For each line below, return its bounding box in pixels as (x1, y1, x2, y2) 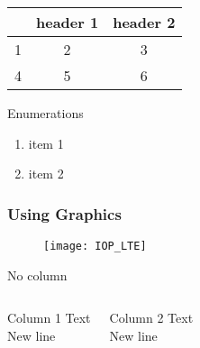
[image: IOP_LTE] (43, 240, 147, 252)
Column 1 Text (7, 308, 91, 327)
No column (7, 265, 68, 284)
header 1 (36, 12, 99, 32)
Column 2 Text (109, 308, 194, 327)
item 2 (28, 164, 64, 183)
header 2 (113, 12, 176, 32)
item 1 (28, 133, 64, 152)
